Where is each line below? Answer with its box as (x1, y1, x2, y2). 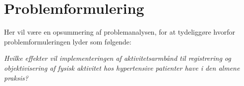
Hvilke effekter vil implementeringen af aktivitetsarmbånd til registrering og (4, 53, 231, 63)
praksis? (4, 72, 28, 83)
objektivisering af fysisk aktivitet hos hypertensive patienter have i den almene (4, 62, 240, 73)
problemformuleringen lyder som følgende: (4, 36, 131, 46)
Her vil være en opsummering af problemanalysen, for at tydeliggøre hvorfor (4, 27, 235, 37)
